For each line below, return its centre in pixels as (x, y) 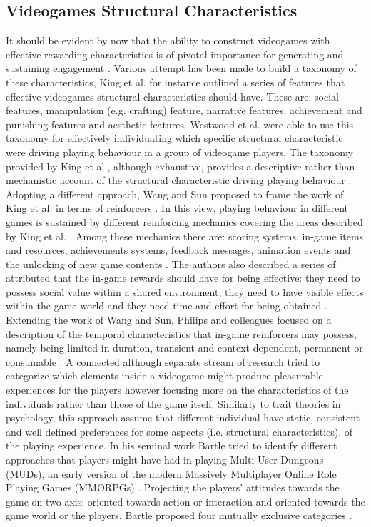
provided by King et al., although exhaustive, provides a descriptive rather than (181, 166)
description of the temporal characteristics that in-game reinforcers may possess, (182, 333)
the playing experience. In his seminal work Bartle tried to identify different (172, 445)
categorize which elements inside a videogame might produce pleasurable (164, 375)
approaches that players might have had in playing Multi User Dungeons (165, 460)
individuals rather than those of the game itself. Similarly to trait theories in (173, 403)
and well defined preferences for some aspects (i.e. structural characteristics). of (179, 431)
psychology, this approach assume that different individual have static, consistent (183, 418)
